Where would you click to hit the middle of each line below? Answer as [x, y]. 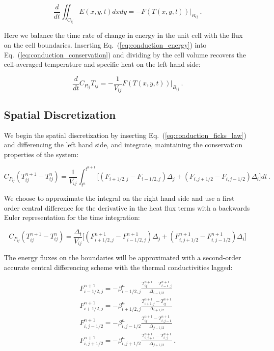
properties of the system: [41, 154]
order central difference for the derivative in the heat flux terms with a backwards [127, 207]
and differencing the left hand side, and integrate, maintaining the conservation [123, 145]
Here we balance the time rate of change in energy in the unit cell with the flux [123, 35]
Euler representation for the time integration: [72, 217]
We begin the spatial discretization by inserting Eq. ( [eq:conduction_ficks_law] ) [125, 135]
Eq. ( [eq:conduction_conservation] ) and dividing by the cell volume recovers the [125, 54]
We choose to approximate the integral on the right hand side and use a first [119, 198]
